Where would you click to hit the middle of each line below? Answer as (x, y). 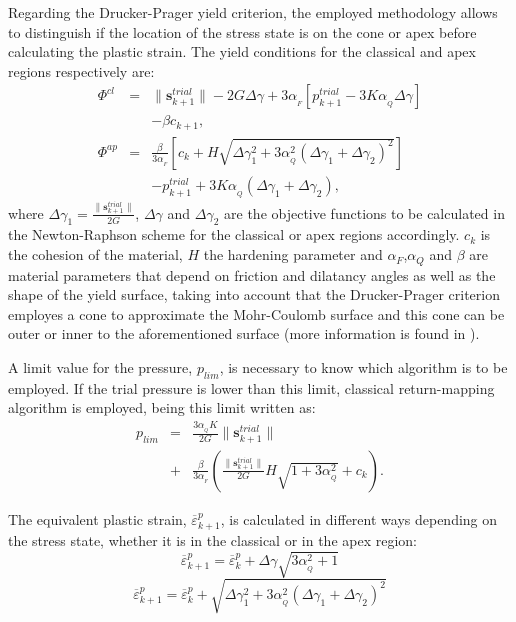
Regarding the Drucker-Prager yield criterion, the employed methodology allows (253, 12)
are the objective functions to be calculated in (364, 212)
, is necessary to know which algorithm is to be (363, 366)
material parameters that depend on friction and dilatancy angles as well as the (252, 274)
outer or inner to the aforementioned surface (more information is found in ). (244, 333)
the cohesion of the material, (95, 254)
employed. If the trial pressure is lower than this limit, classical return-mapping (251, 387)
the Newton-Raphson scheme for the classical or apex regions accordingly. (234, 234)
